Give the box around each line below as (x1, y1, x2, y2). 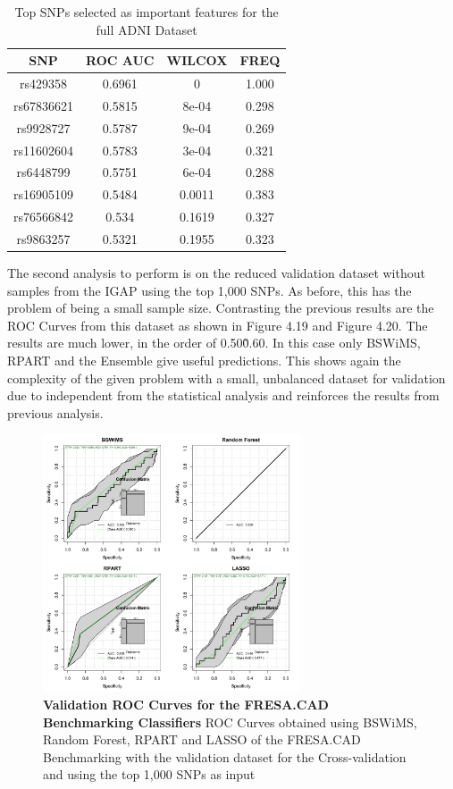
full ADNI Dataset (96, 20, 197, 38)
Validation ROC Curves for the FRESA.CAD (43, 694, 329, 713)
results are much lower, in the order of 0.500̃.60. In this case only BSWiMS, (7, 333, 421, 352)
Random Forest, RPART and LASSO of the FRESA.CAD (43, 730, 361, 749)
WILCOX (166, 51, 228, 70)
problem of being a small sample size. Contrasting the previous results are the (7, 298, 434, 317)
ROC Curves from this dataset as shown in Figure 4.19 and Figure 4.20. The (7, 315, 428, 334)
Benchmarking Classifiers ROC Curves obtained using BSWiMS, (43, 712, 417, 731)
